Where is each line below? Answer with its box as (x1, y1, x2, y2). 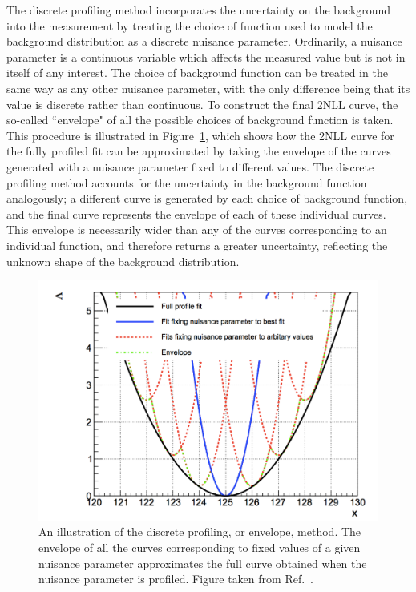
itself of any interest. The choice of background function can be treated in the (6, 64, 388, 81)
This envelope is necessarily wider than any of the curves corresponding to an (6, 221, 387, 238)
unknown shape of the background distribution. (6, 252, 240, 269)
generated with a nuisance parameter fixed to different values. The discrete (6, 158, 374, 175)
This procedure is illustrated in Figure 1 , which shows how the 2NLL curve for (6, 127, 394, 143)
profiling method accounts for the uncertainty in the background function (6, 174, 367, 191)
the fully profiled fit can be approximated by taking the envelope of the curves (6, 143, 391, 159)
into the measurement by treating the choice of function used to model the (6, 17, 373, 34)
